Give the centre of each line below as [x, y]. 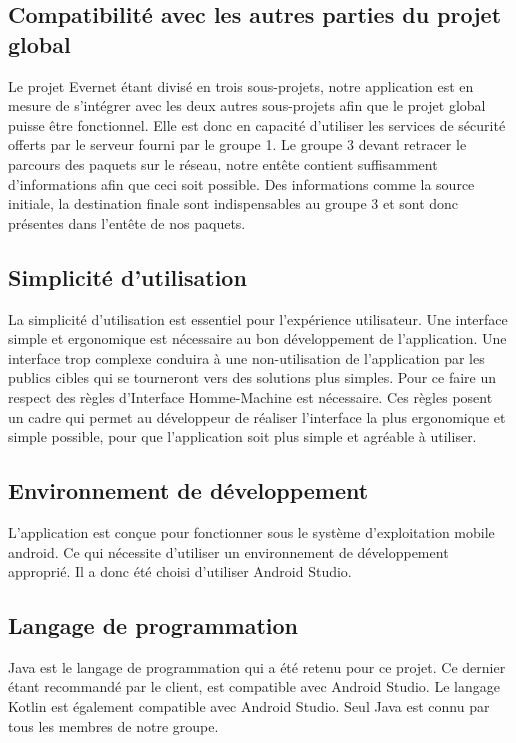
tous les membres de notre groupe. [113, 725]
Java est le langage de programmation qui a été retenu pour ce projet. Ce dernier [257, 666]
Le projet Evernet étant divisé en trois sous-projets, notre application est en [241, 85]
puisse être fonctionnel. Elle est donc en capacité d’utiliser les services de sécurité [257, 124]
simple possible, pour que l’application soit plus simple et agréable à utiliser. [242, 436]
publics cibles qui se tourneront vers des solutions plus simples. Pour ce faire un [252, 377]
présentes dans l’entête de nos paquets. [127, 222]
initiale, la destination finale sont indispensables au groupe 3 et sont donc [233, 203]
